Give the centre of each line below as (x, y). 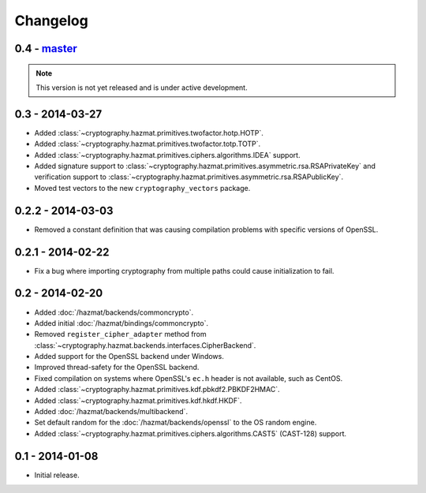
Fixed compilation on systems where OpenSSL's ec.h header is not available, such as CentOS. (189, 378)
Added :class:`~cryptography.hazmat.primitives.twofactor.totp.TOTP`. (148, 144)
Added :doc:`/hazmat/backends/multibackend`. (111, 412)
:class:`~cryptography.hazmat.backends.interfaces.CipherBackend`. (145, 345)
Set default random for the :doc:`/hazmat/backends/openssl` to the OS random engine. (176, 423)
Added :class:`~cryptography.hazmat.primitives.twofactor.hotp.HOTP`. (149, 133)
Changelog (51, 21)
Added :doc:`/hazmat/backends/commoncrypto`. (114, 312)
